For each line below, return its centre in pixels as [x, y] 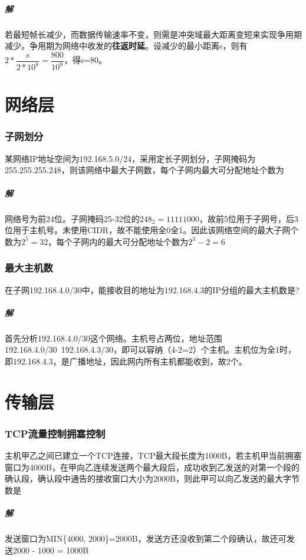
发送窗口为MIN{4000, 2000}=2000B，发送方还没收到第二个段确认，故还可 [146, 538]
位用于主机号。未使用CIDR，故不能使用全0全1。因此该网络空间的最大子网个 [152, 230]
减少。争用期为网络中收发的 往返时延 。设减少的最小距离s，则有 [126, 46]
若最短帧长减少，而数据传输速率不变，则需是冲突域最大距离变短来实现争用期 [153, 34]
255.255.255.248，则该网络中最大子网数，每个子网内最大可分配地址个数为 [144, 170]
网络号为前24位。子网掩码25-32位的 [72, 218]
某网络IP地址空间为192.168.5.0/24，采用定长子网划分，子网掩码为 [130, 158]
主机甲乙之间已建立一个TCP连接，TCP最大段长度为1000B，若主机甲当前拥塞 [153, 455]
